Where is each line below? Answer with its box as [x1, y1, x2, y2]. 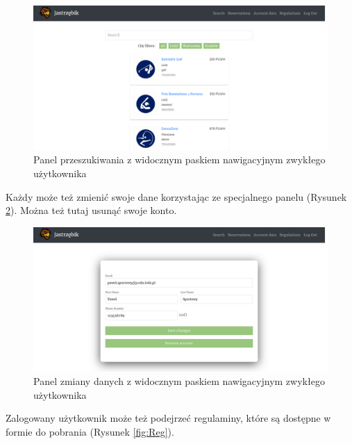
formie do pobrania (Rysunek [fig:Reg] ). [6, 425, 174, 439]
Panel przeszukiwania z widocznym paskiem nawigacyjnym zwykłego [33, 152, 326, 167]
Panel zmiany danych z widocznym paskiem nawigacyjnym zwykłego [33, 374, 325, 388]
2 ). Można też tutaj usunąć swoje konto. [6, 203, 177, 217]
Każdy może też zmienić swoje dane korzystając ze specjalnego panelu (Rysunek [6, 189, 347, 204]
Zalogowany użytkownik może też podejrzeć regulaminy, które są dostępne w [6, 411, 331, 425]
